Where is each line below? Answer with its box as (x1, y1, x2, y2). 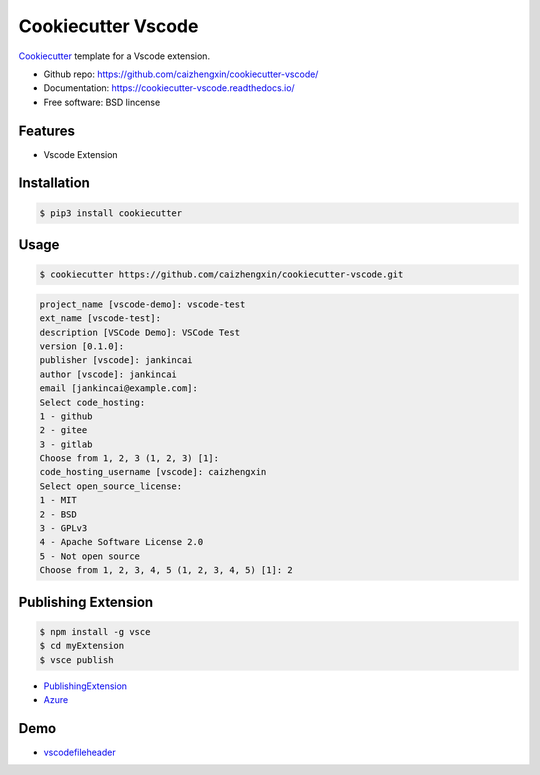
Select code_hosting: (39, 396, 146, 408)
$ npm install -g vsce (39, 626, 151, 637)
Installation (18, 175, 90, 192)
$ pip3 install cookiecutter (39, 207, 183, 219)
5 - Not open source (39, 550, 140, 562)
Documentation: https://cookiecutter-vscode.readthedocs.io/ (43, 82, 295, 94)
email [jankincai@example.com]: (39, 383, 199, 394)
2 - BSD (39, 508, 77, 520)
